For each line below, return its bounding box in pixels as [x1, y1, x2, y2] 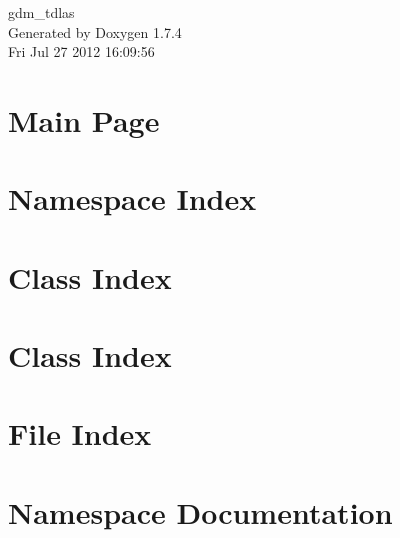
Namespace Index [8, 178, 257, 219]
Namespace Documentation [8, 491, 393, 532]
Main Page [8, 99, 160, 140]
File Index [8, 413, 152, 454]
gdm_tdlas [8, 2, 75, 22]
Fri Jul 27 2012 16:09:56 [8, 41, 155, 62]
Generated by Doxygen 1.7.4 [8, 21, 182, 42]
